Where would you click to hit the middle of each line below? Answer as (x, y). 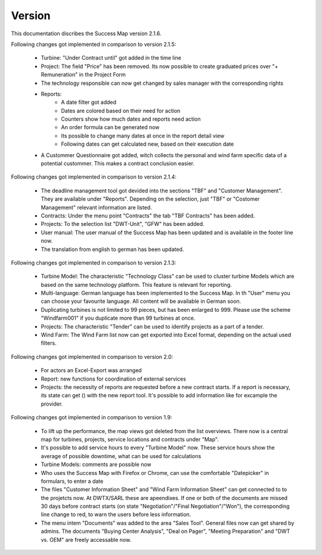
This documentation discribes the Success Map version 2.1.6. (86, 33)
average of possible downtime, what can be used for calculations (121, 456)
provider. (52, 404)
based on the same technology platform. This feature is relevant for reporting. (136, 284)
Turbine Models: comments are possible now (96, 464)
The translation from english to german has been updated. (112, 249)
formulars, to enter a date (72, 481)
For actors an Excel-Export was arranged (92, 370)
